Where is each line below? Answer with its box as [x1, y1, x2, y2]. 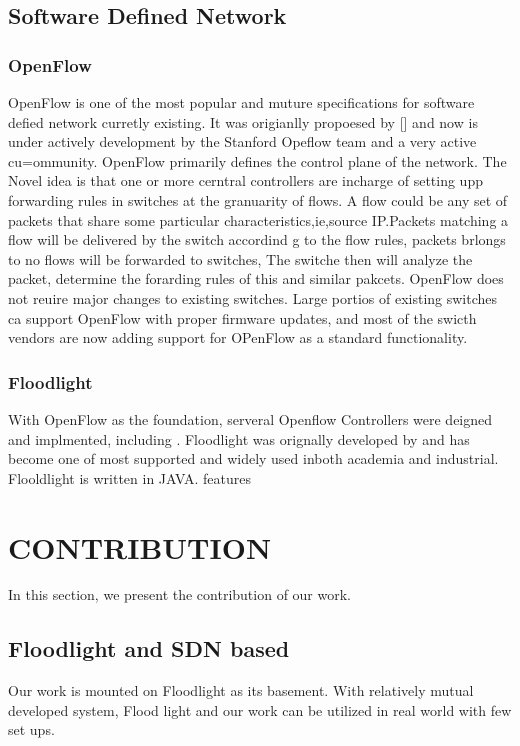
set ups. [8, 719, 55, 740]
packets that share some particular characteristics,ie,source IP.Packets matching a [8, 209, 509, 230]
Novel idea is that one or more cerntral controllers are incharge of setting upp [8, 170, 483, 191]
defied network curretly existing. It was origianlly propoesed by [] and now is [8, 111, 478, 132]
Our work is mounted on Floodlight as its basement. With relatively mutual [8, 680, 474, 701]
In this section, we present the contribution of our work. [8, 584, 351, 605]
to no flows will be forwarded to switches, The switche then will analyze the [8, 248, 473, 269]
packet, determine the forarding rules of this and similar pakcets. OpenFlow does [8, 268, 504, 289]
